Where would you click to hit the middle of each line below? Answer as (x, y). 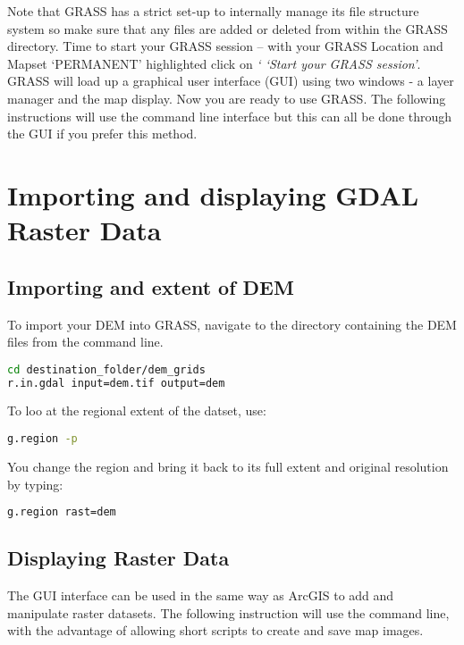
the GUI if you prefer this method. (102, 134)
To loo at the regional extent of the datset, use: (137, 410)
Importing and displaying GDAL (213, 194)
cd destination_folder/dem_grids (106, 369)
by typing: (35, 484)
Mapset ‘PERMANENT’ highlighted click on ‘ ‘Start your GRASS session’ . (214, 63)
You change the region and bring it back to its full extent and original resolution (228, 466)
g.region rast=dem (62, 512)
